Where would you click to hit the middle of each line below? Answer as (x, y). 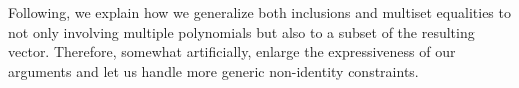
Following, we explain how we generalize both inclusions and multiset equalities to (259, 12)
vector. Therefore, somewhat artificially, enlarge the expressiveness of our (232, 51)
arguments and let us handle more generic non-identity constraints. (213, 70)
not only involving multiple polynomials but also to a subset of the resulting (241, 31)
